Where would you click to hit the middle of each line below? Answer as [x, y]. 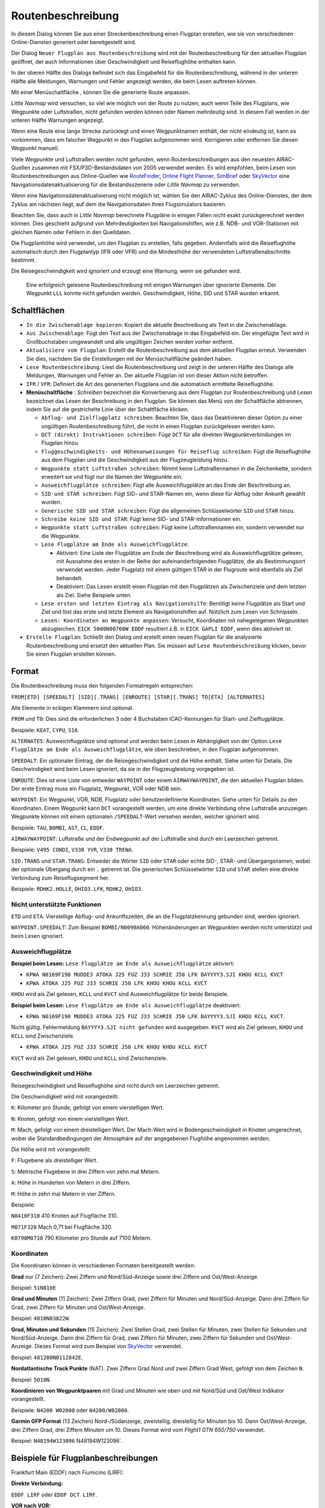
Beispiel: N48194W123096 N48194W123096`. [67, 1440]
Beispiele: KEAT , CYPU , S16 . [45, 730]
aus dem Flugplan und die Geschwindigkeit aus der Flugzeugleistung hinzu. [135, 460]
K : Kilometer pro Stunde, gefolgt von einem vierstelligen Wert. [88, 1107]
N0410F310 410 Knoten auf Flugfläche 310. [65, 1216]
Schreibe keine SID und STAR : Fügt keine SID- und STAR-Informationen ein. [141, 519]
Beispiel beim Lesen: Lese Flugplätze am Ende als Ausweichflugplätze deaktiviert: [126, 1005]
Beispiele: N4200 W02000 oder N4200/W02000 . [70, 1410]
